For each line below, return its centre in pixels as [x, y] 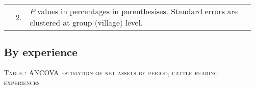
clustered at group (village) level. [86, 22]
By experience [41, 52]
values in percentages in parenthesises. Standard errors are [138, 11]
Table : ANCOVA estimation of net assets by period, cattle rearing [111, 73]
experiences [22, 82]
